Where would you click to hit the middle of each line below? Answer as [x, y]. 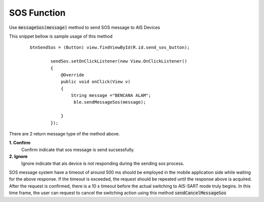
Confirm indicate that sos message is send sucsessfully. [78, 150]
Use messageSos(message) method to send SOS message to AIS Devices [85, 27]
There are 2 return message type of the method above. [64, 134]
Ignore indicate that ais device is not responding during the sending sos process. [103, 163]
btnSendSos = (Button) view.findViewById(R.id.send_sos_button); [110, 47]
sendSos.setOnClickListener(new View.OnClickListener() [119, 61]
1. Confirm [20, 143]
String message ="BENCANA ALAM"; [111, 96]
